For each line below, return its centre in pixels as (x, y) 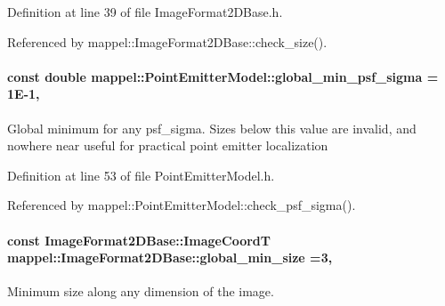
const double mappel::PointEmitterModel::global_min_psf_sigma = (223, 76)
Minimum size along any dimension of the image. (141, 291)
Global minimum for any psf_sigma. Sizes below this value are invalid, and (212, 128)
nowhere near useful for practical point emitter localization (168, 145)
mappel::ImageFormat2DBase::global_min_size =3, (170, 258)
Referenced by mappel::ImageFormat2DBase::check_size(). (167, 41)
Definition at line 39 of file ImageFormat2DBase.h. (145, 12)
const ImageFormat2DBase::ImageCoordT (139, 240)
